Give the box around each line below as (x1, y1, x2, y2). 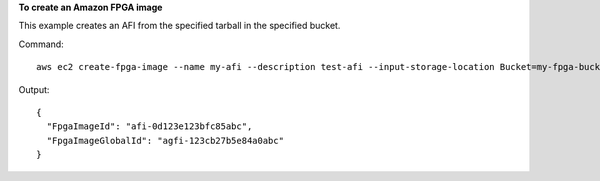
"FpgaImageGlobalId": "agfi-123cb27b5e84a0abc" (46, 135, 285, 146)
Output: (18, 83, 50, 95)
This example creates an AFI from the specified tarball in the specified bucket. (18, 20, 341, 32)
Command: (18, 38, 64, 50)
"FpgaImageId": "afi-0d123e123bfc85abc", (46, 121, 253, 132)
